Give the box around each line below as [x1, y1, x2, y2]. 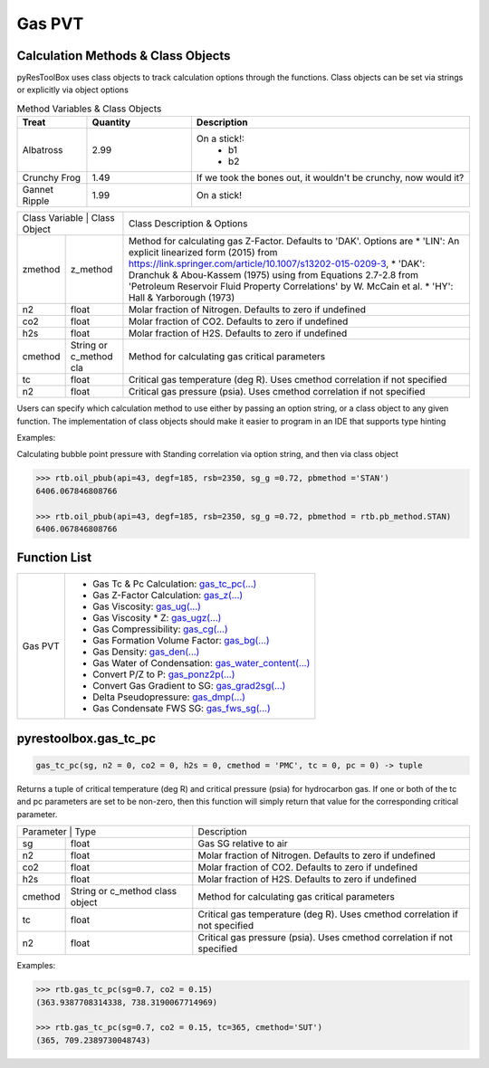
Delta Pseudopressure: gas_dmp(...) [91, 691, 246, 703]
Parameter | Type [22, 825, 97, 838]
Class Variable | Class [22, 212, 115, 224]
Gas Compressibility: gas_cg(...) [91, 623, 228, 635]
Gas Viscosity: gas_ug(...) [91, 600, 201, 613]
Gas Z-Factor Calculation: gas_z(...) [91, 589, 244, 602]
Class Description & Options [128, 217, 248, 230]
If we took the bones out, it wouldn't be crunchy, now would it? [196, 172, 465, 185]
